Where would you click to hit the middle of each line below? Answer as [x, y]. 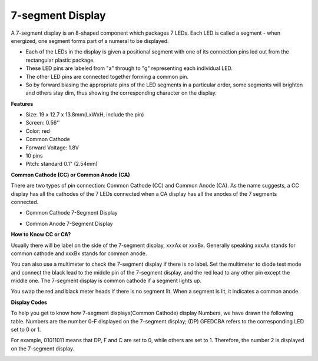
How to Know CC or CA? [41, 235]
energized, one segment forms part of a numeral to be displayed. [90, 41]
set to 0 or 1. [26, 330]
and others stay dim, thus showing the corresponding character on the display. [121, 93]
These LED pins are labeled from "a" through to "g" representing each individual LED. [129, 68]
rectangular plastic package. [60, 60]
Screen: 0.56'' [43, 123]
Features [22, 103]
